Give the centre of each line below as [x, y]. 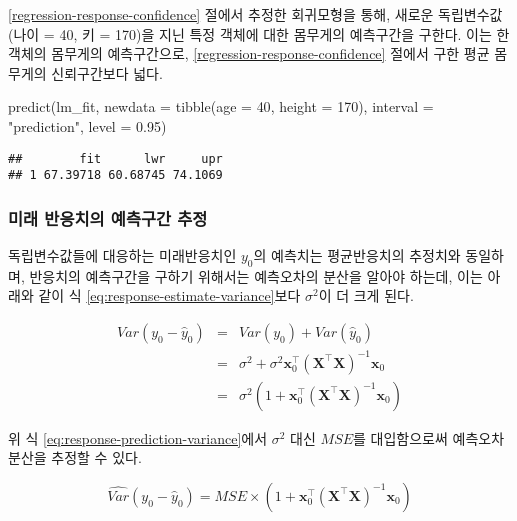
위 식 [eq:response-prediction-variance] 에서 [138, 437]
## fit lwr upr [115, 158]
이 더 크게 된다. [366, 295]
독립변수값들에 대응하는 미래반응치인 [122, 255]
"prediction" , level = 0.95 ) [87, 125]
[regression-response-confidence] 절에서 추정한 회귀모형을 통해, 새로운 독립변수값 [255, 14]
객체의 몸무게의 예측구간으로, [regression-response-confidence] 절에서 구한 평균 [249, 53]
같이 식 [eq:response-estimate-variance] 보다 [169, 295]
